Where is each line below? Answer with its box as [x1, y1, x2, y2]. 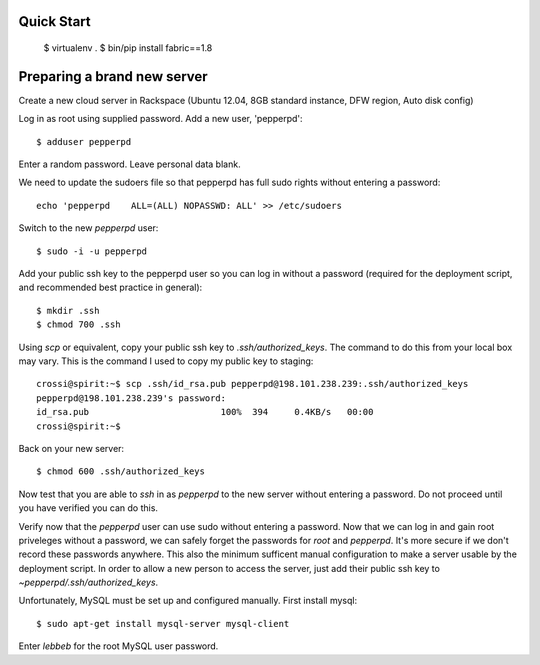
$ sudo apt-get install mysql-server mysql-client [36, 618, 290, 629]
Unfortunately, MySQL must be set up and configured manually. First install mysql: [18, 595, 358, 607]
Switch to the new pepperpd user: [18, 222, 159, 234]
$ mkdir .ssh [36, 305, 100, 316]
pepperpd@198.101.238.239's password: [36, 392, 227, 404]
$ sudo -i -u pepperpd [36, 245, 148, 257]
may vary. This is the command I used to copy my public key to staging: [18, 355, 314, 367]
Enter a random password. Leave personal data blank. [18, 158, 241, 170]
